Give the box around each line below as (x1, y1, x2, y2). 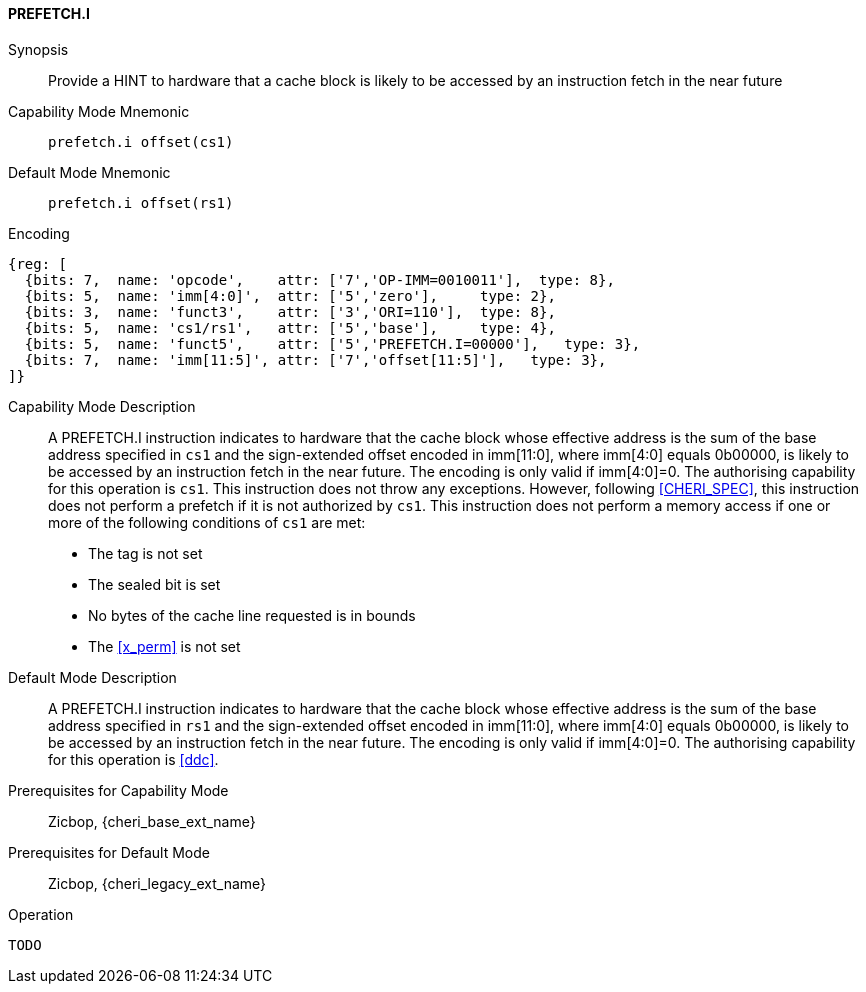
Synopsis (8, 40, 69, 58)
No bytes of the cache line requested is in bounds (88, 606, 416, 624)
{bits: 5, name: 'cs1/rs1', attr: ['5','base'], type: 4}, (24, 319, 556, 336)
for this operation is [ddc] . (48, 750, 219, 768)
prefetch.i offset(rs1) (48, 194, 234, 211)
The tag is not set (88, 544, 203, 562)
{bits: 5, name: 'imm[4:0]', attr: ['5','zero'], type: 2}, (24, 287, 556, 304)
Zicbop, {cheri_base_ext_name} (48, 812, 256, 830)
